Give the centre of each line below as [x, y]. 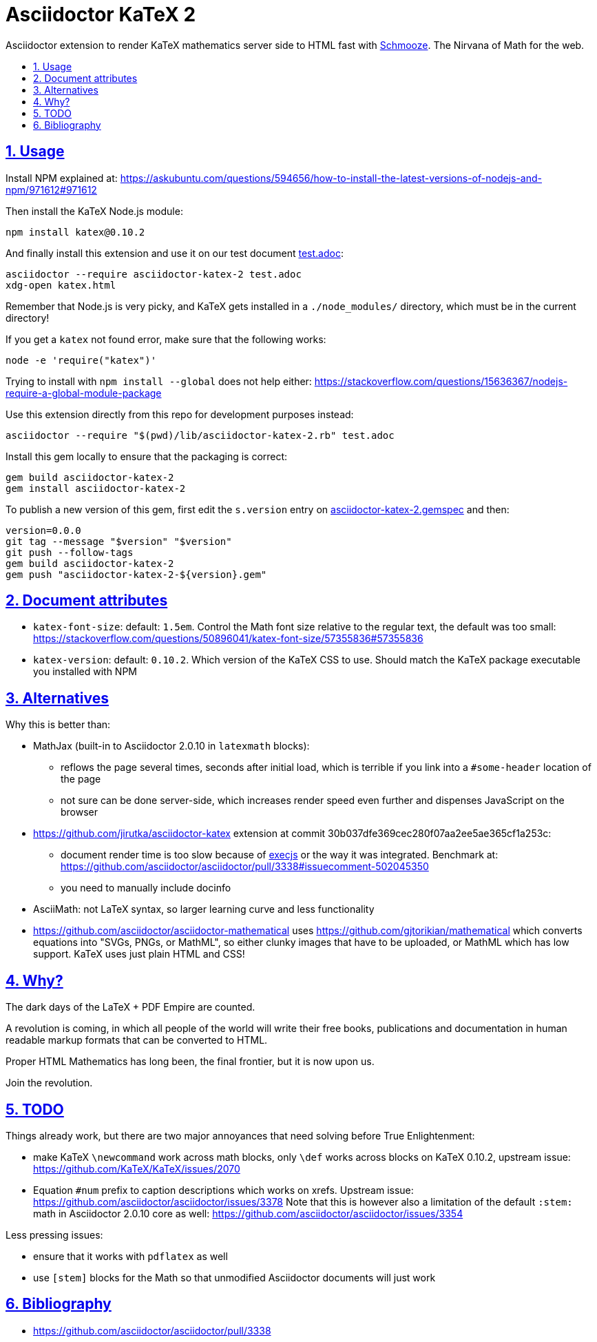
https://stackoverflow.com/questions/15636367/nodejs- [441, 381]
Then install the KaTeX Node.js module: [94, 211]
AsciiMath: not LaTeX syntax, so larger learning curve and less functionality [204, 909]
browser [80, 812]
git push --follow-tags [70, 552]
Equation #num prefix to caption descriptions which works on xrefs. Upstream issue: [223, 1190]
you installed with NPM [85, 672]
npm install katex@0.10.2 [75, 232]
